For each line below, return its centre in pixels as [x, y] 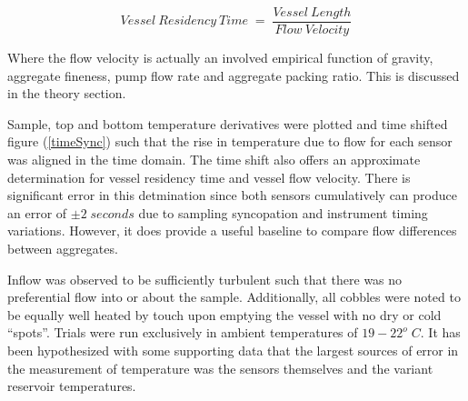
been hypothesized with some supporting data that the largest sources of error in [233, 350]
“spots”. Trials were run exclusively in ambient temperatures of [183, 332]
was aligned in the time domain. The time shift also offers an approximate [214, 160]
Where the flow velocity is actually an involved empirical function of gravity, [220, 58]
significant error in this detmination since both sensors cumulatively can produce [232, 195]
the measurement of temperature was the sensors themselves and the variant [220, 368]
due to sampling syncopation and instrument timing [283, 212]
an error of [37, 212]
